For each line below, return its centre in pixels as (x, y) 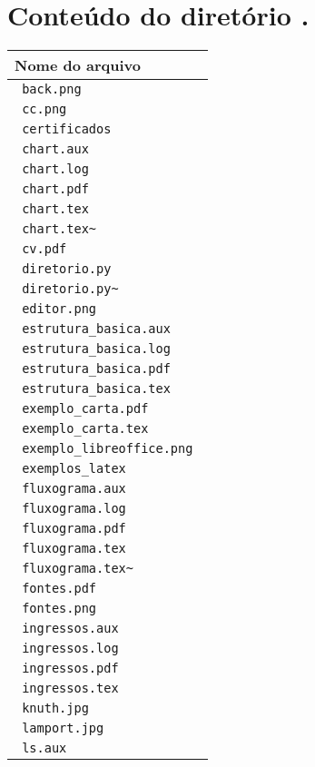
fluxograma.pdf (74, 529)
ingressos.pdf (70, 669)
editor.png (59, 309)
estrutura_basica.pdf (96, 369)
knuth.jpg (55, 708)
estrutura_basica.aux (96, 329)
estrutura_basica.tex (96, 389)
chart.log (55, 169)
